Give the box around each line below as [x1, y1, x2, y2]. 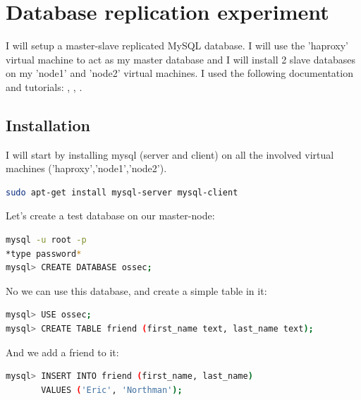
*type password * [6, 248, 82, 259]
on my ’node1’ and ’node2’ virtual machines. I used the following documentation [6, 66, 353, 80]
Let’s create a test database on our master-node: [6, 208, 215, 223]
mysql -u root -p [6, 235, 87, 246]
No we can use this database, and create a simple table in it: [6, 283, 267, 298]
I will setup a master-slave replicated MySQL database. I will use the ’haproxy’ [6, 38, 349, 53]
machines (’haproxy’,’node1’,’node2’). [6, 161, 167, 176]
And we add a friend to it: [6, 344, 119, 359]
